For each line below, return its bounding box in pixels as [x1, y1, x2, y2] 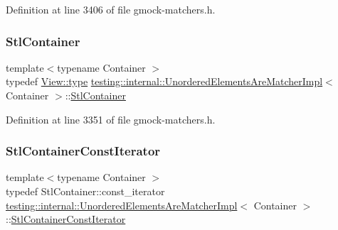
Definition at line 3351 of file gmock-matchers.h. [6, 111, 216, 126]
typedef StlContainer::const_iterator [6, 184, 165, 198]
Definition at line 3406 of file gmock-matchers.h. [6, 2, 216, 16]
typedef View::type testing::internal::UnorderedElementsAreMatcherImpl [6, 74, 323, 89]
